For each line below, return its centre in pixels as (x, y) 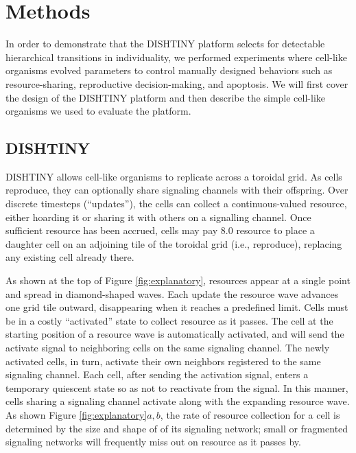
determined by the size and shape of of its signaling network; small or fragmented (177, 428)
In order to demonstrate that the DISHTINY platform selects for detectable (165, 44)
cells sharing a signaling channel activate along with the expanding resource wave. (178, 401)
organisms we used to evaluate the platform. (98, 111)
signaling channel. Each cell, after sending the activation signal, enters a (157, 374)
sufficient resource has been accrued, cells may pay (112, 230)
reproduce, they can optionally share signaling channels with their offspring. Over (177, 190)
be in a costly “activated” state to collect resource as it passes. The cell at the (169, 320)
